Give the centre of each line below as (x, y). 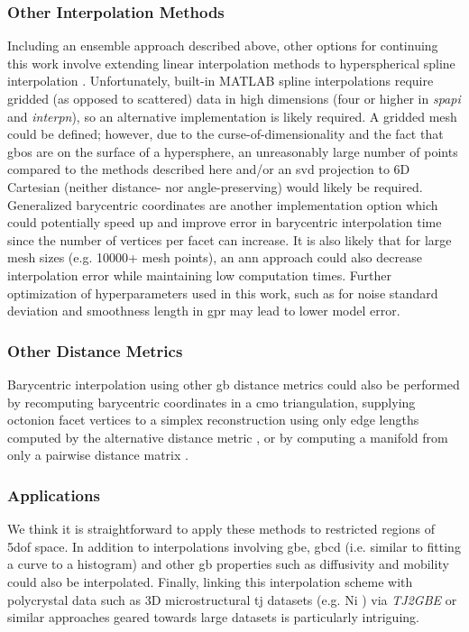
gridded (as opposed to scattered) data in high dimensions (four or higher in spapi (234, 98)
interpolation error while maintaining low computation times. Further (200, 275)
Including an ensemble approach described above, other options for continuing (223, 46)
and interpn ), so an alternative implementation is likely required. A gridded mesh (232, 116)
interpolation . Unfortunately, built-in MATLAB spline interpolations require (221, 81)
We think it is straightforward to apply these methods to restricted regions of (221, 529)
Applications (54, 495)
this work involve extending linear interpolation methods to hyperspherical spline (231, 63)
